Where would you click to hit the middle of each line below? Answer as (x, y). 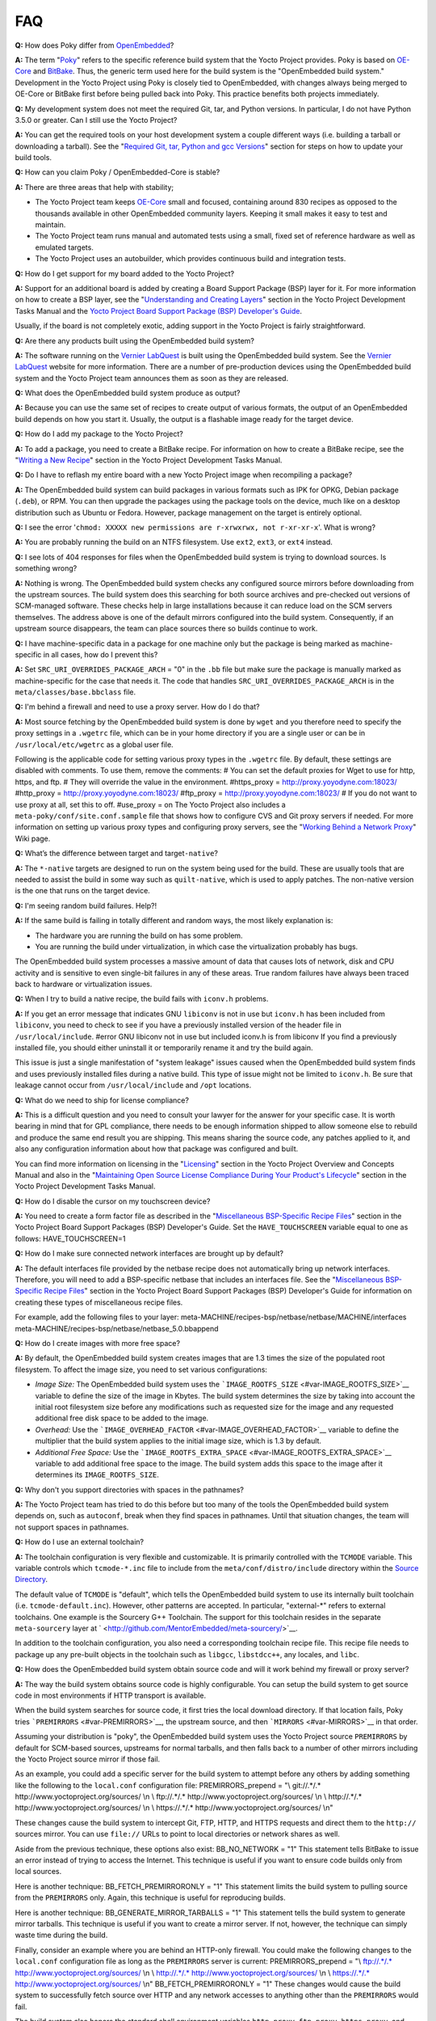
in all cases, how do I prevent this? (101, 654)
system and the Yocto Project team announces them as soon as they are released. (152, 378)
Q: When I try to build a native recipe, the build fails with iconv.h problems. (142, 999)
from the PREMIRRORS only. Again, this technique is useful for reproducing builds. (150, 1898)
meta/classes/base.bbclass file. (75, 692)
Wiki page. (33, 838)
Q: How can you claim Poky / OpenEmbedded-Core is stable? (117, 172)
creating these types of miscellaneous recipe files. (99, 1302)
